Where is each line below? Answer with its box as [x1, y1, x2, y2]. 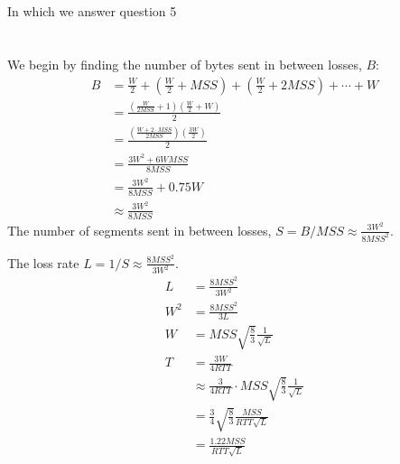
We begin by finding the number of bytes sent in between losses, [7, 54, 362, 73]
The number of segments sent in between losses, [7, 220, 272, 239]
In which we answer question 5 [7, 2, 177, 21]
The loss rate [7, 253, 79, 272]
